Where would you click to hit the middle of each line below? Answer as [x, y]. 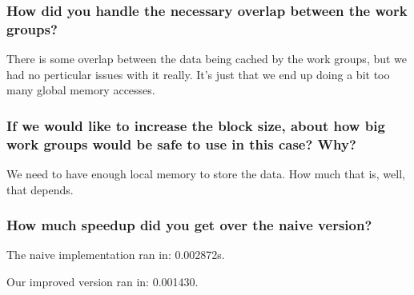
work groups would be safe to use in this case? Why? [181, 144]
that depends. [40, 189]
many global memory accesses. [81, 90]
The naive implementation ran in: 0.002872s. [116, 255]
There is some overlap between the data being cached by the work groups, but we [207, 59]
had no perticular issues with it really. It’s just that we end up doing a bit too [198, 74]
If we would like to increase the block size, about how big [196, 125]
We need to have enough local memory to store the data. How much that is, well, [206, 174]
